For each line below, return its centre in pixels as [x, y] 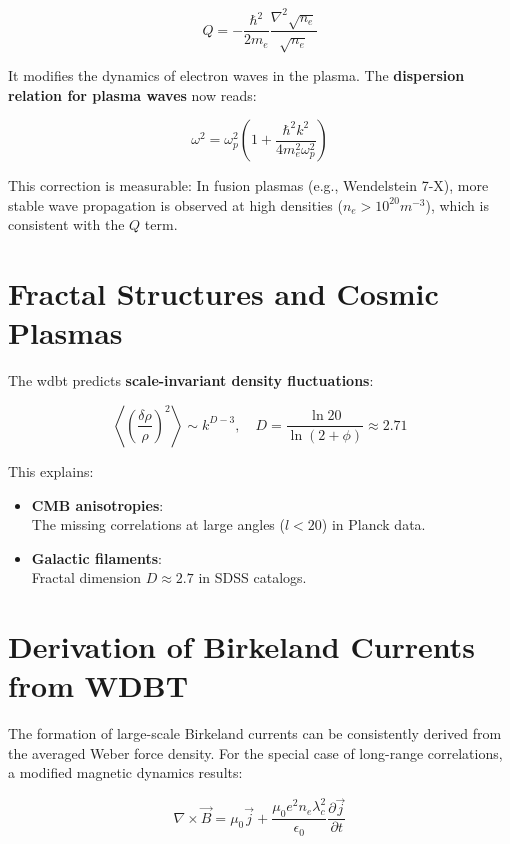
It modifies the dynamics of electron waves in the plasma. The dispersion [236, 75]
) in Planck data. [373, 524]
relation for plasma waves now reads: [132, 94]
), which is [457, 204]
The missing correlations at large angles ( [158, 524]
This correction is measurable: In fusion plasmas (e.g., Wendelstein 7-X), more [248, 185]
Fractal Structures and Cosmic [223, 293]
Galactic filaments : [97, 557]
